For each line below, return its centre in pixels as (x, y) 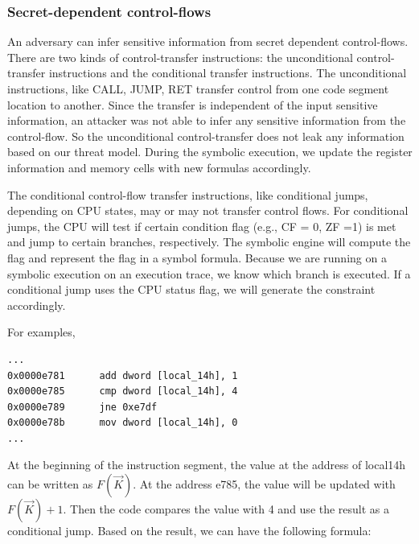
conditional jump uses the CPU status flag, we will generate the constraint (191, 289)
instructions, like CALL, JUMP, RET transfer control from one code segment (198, 89)
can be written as (50, 484)
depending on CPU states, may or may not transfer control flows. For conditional (208, 210)
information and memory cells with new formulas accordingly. (159, 167)
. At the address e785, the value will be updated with (264, 484)
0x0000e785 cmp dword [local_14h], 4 (123, 392)
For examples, (41, 332)
